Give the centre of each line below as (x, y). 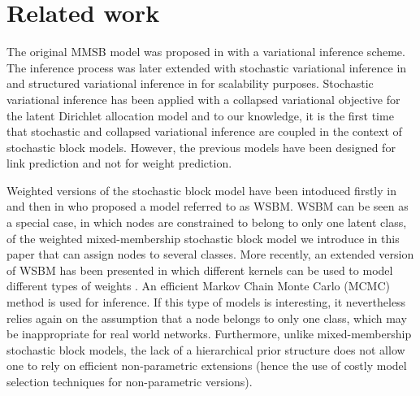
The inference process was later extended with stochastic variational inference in (207, 67)
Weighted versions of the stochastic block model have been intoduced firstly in (201, 190)
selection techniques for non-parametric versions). (130, 381)
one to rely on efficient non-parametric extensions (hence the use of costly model (207, 366)
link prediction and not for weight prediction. (119, 163)
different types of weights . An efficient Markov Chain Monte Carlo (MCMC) (198, 286)
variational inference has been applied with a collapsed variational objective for (204, 99)
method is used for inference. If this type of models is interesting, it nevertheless (206, 302)
